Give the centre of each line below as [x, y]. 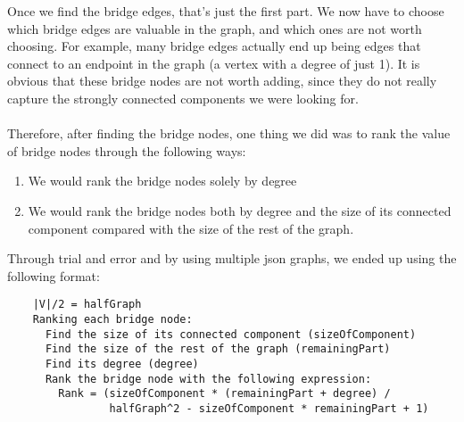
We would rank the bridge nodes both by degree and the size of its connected [240, 210]
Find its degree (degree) [122, 364]
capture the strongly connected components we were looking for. [183, 98]
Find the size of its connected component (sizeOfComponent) [231, 334]
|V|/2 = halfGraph [87, 305]
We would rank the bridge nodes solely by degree [162, 181]
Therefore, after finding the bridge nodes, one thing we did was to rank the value [229, 133]
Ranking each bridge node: [112, 319]
